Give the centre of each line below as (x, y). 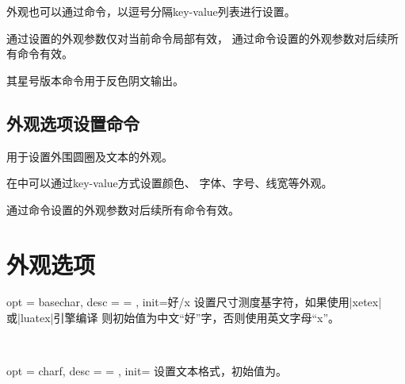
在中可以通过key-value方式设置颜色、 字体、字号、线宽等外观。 (170, 183)
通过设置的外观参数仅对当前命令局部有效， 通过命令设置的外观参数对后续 (197, 38)
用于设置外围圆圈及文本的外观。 (90, 156)
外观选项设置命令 (73, 123)
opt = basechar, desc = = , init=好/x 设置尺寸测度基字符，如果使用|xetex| (194, 302)
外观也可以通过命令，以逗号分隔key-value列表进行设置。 (151, 11)
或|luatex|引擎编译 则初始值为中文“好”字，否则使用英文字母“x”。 (173, 318)
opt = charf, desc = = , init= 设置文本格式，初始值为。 (147, 371)
